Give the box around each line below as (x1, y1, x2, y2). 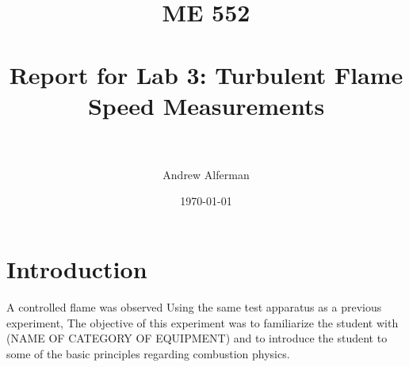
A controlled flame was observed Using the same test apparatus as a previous (6, 299, 382, 315)
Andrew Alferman (162, 166, 250, 182)
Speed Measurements (87, 89, 325, 121)
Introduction (6, 253, 147, 285)
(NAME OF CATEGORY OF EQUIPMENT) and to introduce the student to (6, 330, 388, 346)
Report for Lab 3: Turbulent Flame (9, 58, 403, 90)
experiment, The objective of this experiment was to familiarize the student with (6, 314, 399, 331)
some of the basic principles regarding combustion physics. (6, 345, 290, 361)
